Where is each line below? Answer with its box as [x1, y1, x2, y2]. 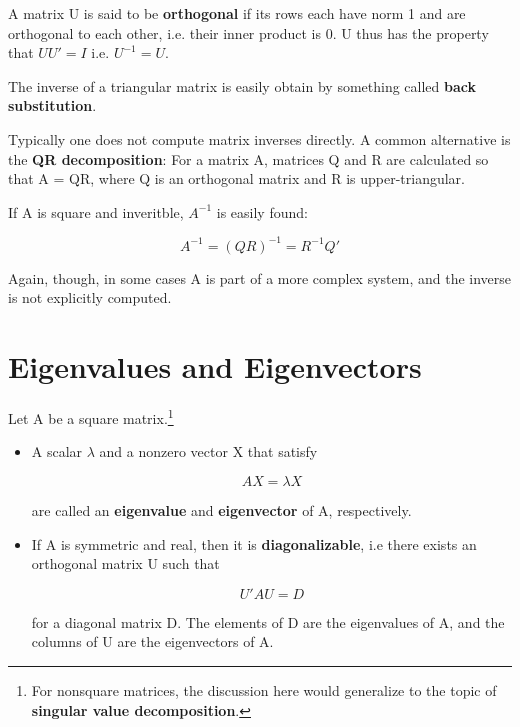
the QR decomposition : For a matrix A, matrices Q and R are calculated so [8, 148, 489, 169]
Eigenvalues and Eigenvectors [8, 346, 422, 387]
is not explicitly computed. [8, 287, 172, 308]
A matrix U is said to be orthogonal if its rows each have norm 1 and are [8, 3, 466, 23]
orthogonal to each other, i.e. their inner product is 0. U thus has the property [8, 22, 489, 43]
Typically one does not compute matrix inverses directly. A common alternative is [8, 128, 511, 149]
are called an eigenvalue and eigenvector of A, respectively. [31, 500, 412, 520]
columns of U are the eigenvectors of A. [31, 631, 274, 652]
